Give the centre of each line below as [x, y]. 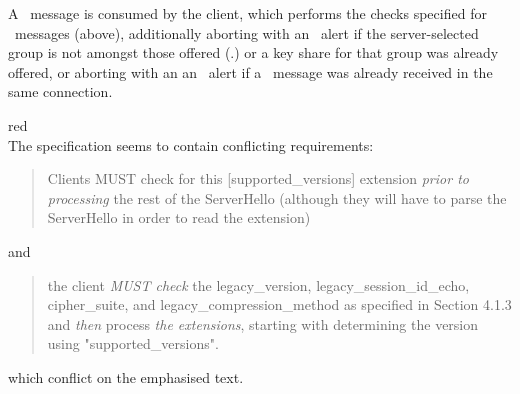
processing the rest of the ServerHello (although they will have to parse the [277, 197]
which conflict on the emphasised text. [126, 376]
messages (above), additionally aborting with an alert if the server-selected [246, 32]
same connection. [60, 91]
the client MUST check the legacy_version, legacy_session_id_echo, [258, 284]
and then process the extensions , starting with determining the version [263, 323]
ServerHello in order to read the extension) [179, 217]
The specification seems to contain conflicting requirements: [191, 144]
